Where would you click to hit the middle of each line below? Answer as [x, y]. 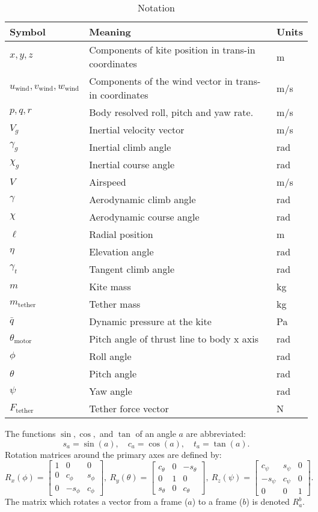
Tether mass [115, 304]
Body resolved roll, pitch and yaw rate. [171, 112]
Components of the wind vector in [161, 81]
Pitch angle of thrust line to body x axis [174, 339]
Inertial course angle [132, 164]
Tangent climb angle [132, 269]
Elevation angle [121, 251]
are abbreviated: [216, 433]
